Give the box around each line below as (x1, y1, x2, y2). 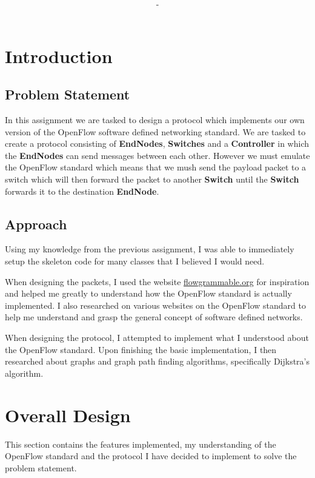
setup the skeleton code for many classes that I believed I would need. (5, 255, 265, 268)
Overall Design (5, 402, 131, 427)
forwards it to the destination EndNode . (5, 184, 159, 197)
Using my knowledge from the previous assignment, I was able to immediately (5, 243, 294, 255)
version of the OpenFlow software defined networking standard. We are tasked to (5, 125, 306, 138)
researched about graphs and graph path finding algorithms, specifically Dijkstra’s (5, 355, 310, 368)
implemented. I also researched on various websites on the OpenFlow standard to (5, 298, 306, 311)
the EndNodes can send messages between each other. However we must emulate (5, 149, 310, 161)
